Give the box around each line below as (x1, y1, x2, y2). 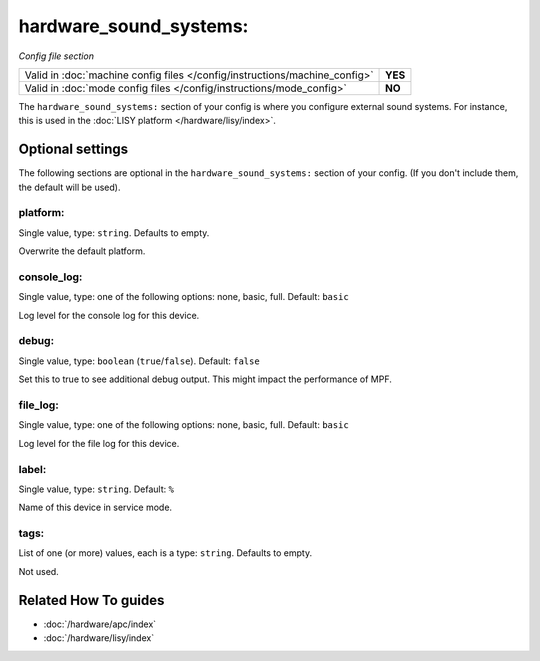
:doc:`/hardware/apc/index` (43, 618, 157, 630)
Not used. (18, 565, 59, 577)
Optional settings (18, 141, 129, 158)
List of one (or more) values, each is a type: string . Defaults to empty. (18, 547, 313, 559)
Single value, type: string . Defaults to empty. (18, 226, 210, 239)
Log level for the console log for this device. (18, 309, 200, 321)
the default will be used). (18, 181, 121, 193)
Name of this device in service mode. (18, 501, 173, 514)
